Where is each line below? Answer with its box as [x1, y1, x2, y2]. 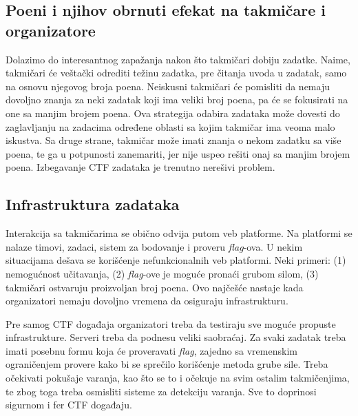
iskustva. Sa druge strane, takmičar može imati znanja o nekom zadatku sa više [6, 133, 341, 147]
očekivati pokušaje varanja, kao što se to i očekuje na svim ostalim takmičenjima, [6, 371, 350, 385]
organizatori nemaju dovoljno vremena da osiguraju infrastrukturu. [6, 293, 288, 308]
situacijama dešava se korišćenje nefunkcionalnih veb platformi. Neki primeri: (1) [6, 253, 346, 267]
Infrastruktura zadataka [6, 194, 180, 215]
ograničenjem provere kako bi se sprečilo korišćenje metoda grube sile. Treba [6, 357, 328, 371]
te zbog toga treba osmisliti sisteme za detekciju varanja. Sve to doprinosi [6, 384, 317, 398]
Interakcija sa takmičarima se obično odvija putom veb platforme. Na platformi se [6, 226, 352, 240]
